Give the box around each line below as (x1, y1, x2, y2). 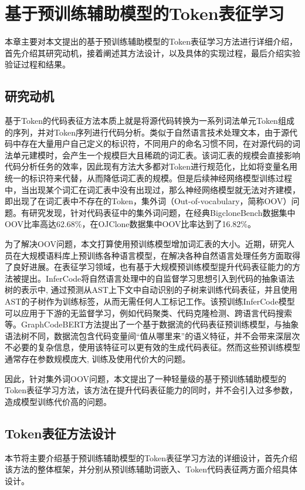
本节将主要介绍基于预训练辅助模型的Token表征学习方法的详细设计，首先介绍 (5, 451, 297, 464)
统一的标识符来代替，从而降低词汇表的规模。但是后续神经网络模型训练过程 (5, 172, 292, 184)
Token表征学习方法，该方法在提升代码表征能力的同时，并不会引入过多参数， (5, 384, 297, 396)
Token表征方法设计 (5, 424, 116, 442)
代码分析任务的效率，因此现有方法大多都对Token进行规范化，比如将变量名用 (5, 160, 297, 173)
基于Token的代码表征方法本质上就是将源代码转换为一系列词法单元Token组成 (5, 114, 294, 127)
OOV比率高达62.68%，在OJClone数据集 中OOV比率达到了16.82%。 (5, 218, 256, 230)
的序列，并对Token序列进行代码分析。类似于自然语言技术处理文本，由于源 (5, 126, 289, 138)
